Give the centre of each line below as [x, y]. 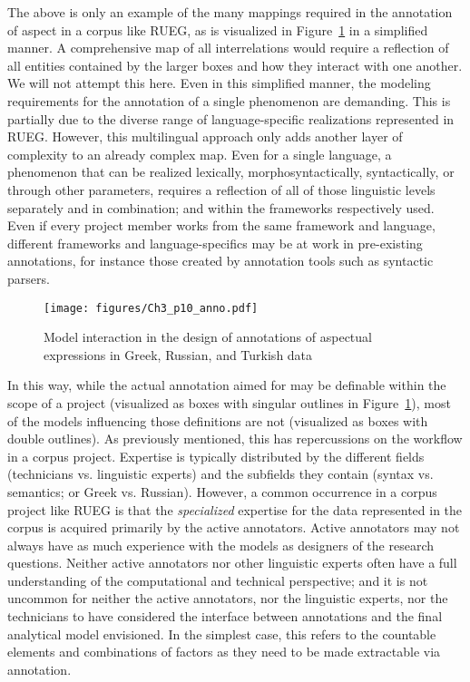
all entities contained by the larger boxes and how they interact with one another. [235, 65]
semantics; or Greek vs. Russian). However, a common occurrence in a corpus [222, 491]
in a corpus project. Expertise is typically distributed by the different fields [216, 456]
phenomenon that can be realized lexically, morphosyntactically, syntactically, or [231, 172]
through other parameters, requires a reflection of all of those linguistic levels [221, 189]
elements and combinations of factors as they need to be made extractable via [224, 652]
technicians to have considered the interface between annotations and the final [225, 616]
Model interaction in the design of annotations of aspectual [208, 337]
